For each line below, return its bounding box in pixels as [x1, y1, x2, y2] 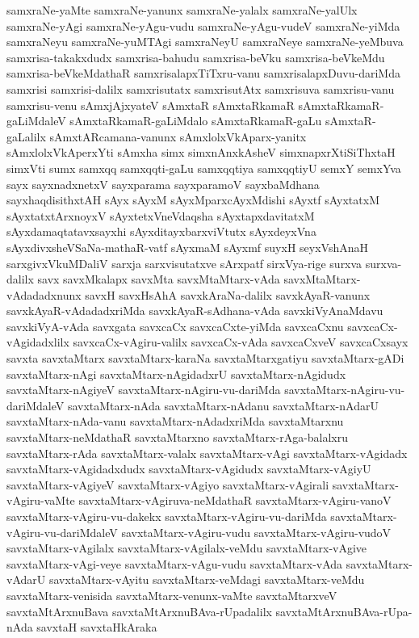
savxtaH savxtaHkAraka [36, 619, 157, 636]
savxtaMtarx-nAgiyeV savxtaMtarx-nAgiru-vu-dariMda [6, 381, 281, 398]
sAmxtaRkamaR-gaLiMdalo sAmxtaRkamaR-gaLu [69, 112, 322, 129]
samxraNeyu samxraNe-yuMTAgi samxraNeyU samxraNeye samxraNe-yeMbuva [6, 33, 404, 50]
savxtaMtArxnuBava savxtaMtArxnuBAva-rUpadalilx [6, 602, 272, 619]
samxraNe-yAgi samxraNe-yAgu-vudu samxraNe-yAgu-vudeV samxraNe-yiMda [6, 17, 400, 34]
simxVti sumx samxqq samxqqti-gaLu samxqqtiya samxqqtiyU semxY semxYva [6, 159, 401, 176]
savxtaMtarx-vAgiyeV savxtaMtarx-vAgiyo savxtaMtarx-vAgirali [6, 476, 329, 493]
